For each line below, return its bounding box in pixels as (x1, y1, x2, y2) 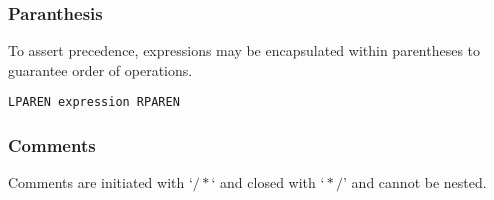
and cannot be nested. (351, 172, 487, 193)
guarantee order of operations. (8, 59, 193, 80)
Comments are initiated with (8, 172, 185, 193)
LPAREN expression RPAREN (8, 95, 180, 110)
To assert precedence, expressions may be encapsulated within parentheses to (8, 40, 481, 61)
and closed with (220, 172, 316, 193)
